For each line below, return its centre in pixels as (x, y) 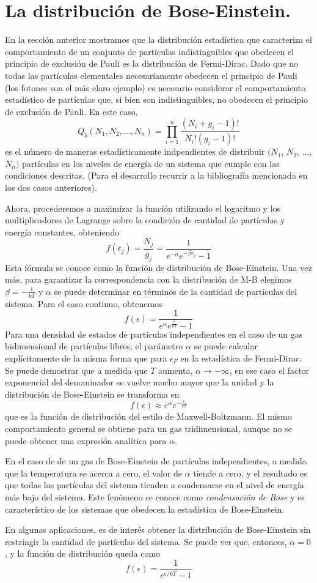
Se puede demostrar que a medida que (76, 370)
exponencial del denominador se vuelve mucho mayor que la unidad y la (140, 382)
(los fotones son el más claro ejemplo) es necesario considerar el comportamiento (155, 87)
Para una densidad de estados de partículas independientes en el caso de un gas (154, 334)
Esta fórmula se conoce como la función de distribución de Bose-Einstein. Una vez (158, 267)
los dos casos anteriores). (51, 187)
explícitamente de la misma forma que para (86, 358)
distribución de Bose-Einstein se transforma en (92, 394)
